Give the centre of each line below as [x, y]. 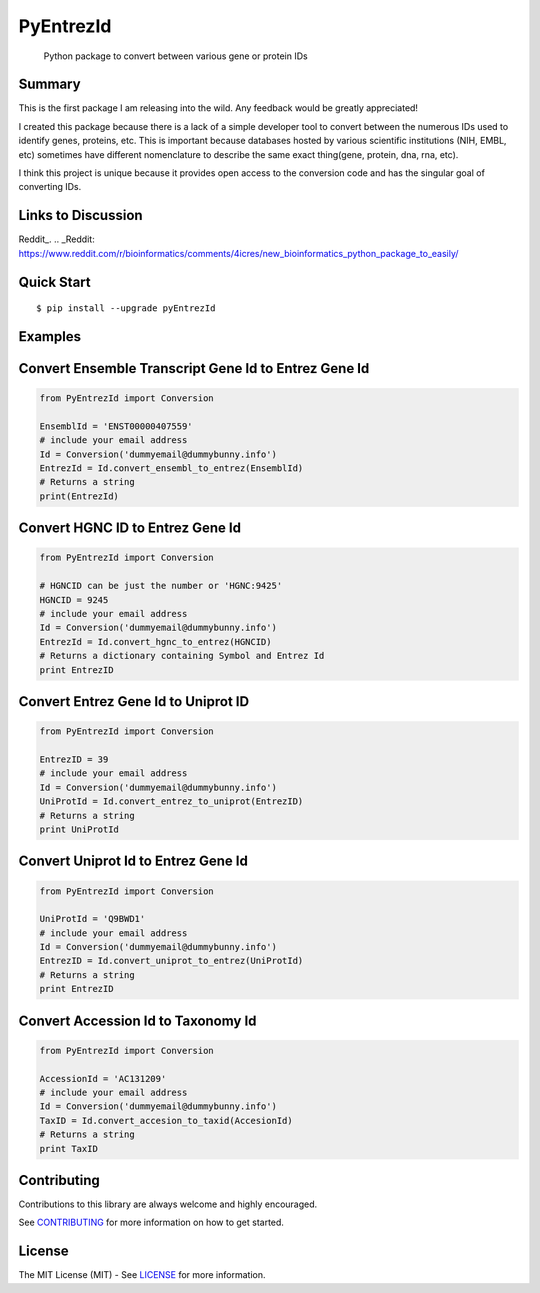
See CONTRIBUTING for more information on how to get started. [151, 1222]
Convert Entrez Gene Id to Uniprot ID [134, 701]
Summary [49, 84]
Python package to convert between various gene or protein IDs [176, 56]
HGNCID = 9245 [74, 599]
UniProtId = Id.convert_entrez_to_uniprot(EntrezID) [171, 801]
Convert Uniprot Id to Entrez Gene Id [133, 861]
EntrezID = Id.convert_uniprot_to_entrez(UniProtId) [171, 961]
